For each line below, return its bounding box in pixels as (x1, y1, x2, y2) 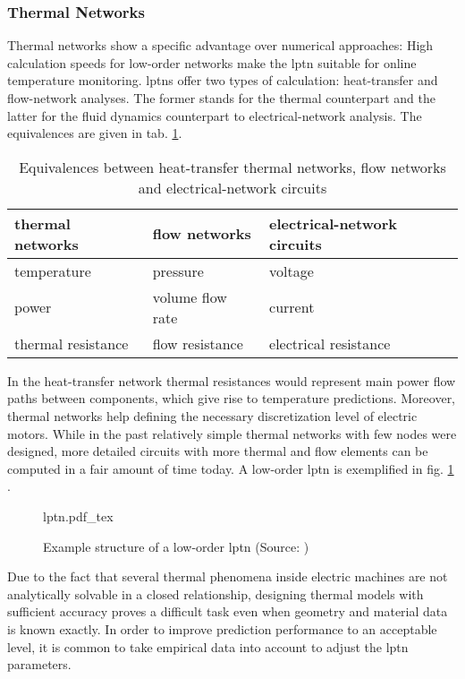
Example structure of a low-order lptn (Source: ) (43, 537, 309, 555)
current (269, 297, 315, 318)
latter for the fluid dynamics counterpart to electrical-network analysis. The (7, 106, 422, 125)
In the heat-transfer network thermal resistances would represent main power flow (7, 371, 456, 390)
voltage (269, 260, 314, 281)
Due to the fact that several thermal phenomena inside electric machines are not (7, 567, 448, 586)
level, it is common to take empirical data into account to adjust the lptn (7, 637, 409, 656)
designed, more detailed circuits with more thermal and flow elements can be (7, 442, 428, 460)
